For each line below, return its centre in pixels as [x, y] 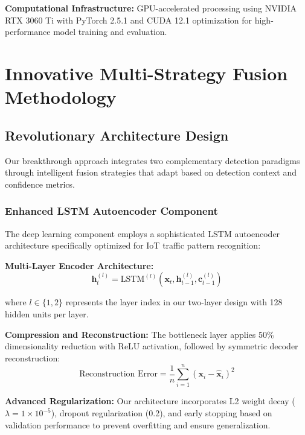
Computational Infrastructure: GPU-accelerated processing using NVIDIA [151, 8]
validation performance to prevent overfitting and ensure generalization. [138, 424]
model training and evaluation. [110, 32]
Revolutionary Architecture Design [117, 135]
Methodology [61, 97]
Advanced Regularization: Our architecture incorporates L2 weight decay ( [150, 401]
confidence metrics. [40, 184]
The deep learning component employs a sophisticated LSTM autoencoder [143, 233]
